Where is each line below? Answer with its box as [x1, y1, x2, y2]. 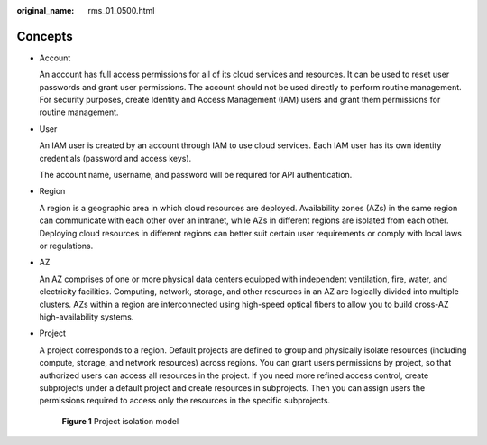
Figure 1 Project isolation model [61, 415, 179, 426]
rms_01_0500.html [87, 5, 155, 15]
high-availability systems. [39, 311, 134, 322]
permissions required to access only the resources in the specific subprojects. [39, 395, 331, 406]
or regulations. [39, 240, 94, 251]
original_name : [16, 5, 75, 15]
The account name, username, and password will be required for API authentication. [39, 170, 353, 181]
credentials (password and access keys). [39, 153, 192, 163]
